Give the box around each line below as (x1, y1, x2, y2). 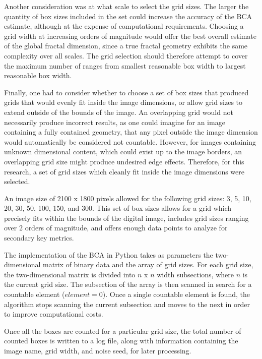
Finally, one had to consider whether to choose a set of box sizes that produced (4, 87, 249, 97)
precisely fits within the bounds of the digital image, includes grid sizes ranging (4, 212, 249, 223)
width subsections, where (157, 269, 234, 279)
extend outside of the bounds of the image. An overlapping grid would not (4, 106, 233, 117)
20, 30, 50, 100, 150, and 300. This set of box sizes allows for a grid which (4, 203, 232, 213)
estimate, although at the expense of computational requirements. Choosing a (4, 21, 244, 31)
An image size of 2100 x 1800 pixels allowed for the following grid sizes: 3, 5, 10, (4, 193, 251, 203)
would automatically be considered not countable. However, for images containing (4, 136, 256, 147)
